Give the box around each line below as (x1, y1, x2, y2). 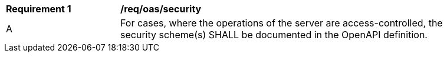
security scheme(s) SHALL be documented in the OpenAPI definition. (120, 29, 428, 41)
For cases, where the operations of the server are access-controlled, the (120, 17, 443, 29)
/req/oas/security (120, 3, 202, 15)
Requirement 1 (6, 3, 71, 15)
